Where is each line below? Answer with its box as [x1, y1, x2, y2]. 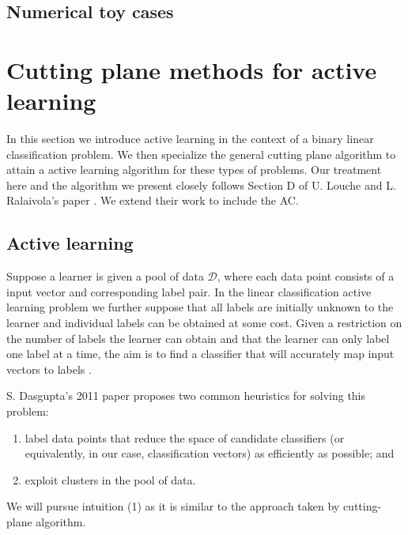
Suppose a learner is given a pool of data [6, 268, 204, 284]
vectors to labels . [6, 360, 92, 377]
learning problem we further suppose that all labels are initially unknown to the [6, 299, 394, 315]
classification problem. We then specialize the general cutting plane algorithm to [6, 145, 396, 162]
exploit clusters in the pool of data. [25, 471, 196, 488]
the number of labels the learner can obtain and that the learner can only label [6, 330, 390, 346]
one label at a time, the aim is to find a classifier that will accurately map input [6, 345, 395, 362]
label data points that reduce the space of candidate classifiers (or [25, 429, 345, 446]
